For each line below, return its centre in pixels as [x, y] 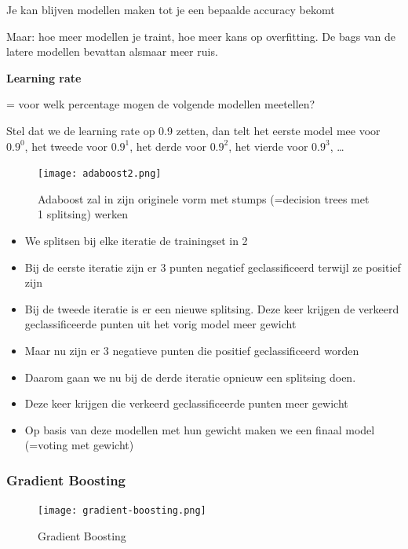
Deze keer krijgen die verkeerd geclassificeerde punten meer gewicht [186, 403]
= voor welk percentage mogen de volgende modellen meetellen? [161, 104]
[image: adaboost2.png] [100, 174]
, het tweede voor [66, 146]
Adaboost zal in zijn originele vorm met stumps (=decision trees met [204, 198]
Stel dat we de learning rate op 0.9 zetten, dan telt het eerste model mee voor [193, 130]
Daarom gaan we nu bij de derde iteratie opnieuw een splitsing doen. [190, 377]
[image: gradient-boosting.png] [122, 511]
